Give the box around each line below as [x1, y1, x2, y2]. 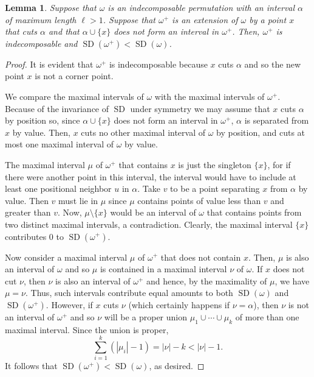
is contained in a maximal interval [100, 262, 227, 275]
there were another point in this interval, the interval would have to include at [5, 170, 296, 183]
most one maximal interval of [5, 138, 114, 150]
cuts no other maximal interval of [81, 125, 206, 138]
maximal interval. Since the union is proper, [5, 323, 169, 336]
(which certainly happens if [128, 298, 230, 311]
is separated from [244, 114, 309, 127]
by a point [249, 13, 287, 26]
